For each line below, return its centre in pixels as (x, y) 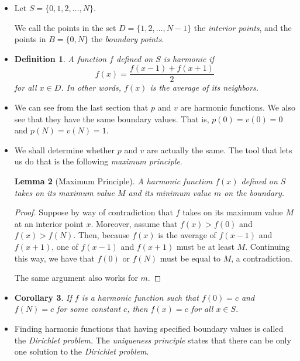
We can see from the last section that (81, 107)
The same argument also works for (76, 278)
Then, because (104, 235)
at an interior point (49, 223)
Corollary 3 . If (43, 297)
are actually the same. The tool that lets (220, 149)
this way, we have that (54, 258)
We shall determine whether (65, 149)
